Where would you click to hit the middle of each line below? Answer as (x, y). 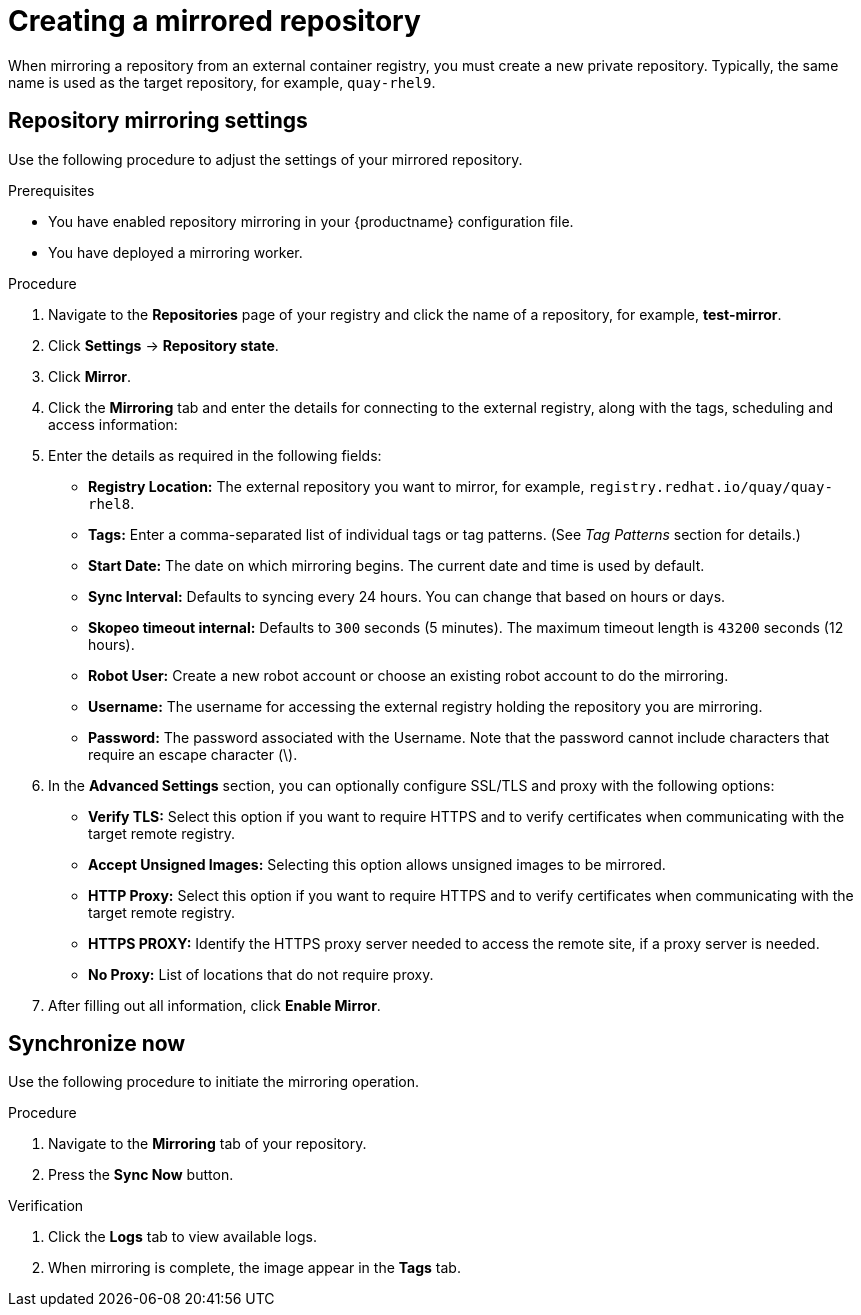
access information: (113, 424)
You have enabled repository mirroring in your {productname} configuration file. (311, 221)
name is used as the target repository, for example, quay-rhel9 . (222, 82)
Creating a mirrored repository (214, 21)
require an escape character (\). (193, 754)
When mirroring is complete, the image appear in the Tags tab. (254, 1268)
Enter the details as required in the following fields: (215, 455)
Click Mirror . (89, 376)
